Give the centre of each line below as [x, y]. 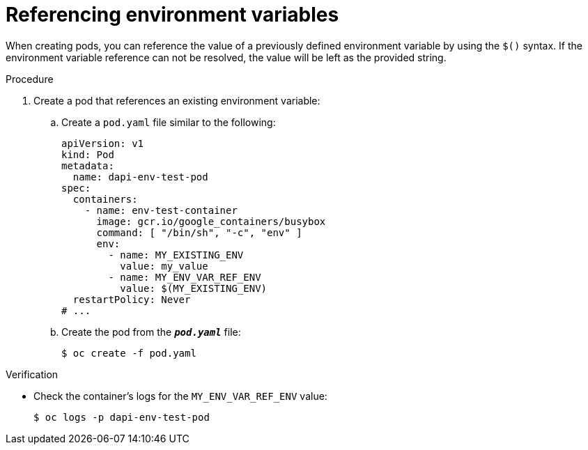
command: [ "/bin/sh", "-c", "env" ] [199, 232]
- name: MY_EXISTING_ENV [176, 255]
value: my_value [164, 266]
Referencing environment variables [172, 15]
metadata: [88, 165]
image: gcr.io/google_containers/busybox [211, 221]
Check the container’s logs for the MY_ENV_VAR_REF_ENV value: [180, 396]
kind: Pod [88, 154]
